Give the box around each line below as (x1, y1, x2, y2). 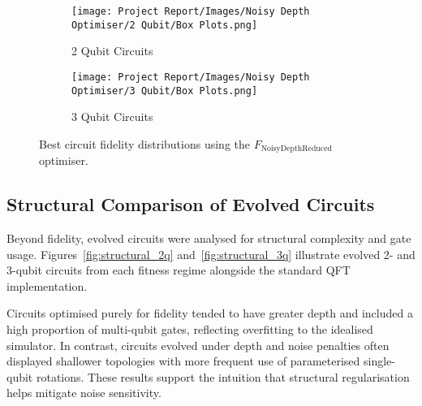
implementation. (6, 277, 88, 294)
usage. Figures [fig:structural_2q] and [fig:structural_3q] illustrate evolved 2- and (6, 245, 416, 262)
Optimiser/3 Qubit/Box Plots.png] (71, 84, 258, 97)
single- (364, 352, 395, 369)
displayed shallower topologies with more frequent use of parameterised (6, 352, 360, 369)
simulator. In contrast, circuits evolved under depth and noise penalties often (6, 336, 390, 353)
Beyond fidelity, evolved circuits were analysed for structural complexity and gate (6, 230, 411, 247)
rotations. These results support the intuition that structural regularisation (36, 368, 410, 385)
